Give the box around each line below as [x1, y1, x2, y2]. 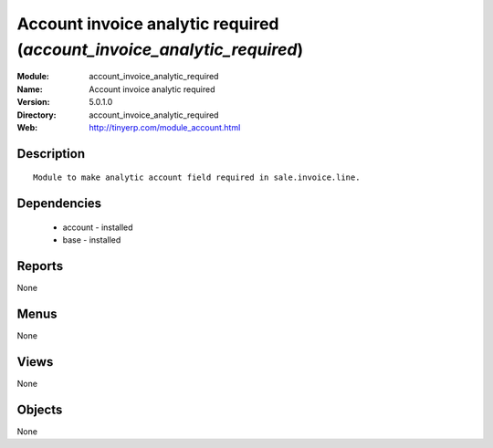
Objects [16, 401, 63, 417]
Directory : [16, 109, 57, 120]
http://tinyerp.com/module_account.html [89, 121, 241, 132]
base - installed [62, 234, 121, 245]
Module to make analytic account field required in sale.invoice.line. [33, 172, 361, 182]
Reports [16, 258, 64, 274]
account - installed [62, 222, 133, 233]
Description [16, 146, 86, 161]
